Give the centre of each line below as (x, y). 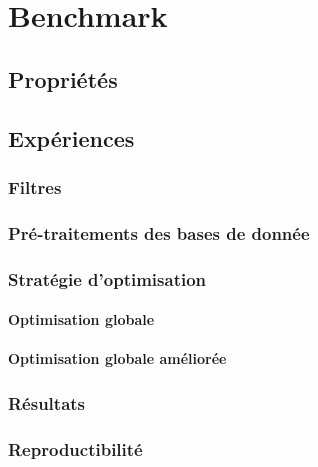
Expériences (71, 137)
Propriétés (63, 78)
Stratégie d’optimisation (107, 278)
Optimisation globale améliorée (117, 358)
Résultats (47, 402)
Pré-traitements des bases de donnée (159, 232)
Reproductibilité (75, 448)
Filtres (35, 186)
